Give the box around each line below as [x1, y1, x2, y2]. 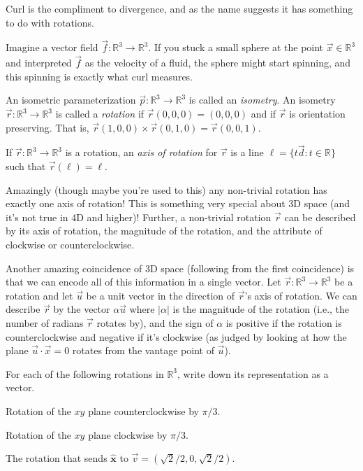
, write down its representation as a [177, 366, 329, 381]
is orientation [289, 106, 346, 120]
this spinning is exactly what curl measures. [6, 69, 193, 83]
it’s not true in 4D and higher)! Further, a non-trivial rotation [6, 209, 272, 224]
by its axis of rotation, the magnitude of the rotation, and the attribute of [6, 223, 323, 238]
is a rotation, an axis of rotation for [65, 145, 218, 160]
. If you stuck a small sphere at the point [148, 40, 324, 55]
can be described [284, 209, 356, 224]
